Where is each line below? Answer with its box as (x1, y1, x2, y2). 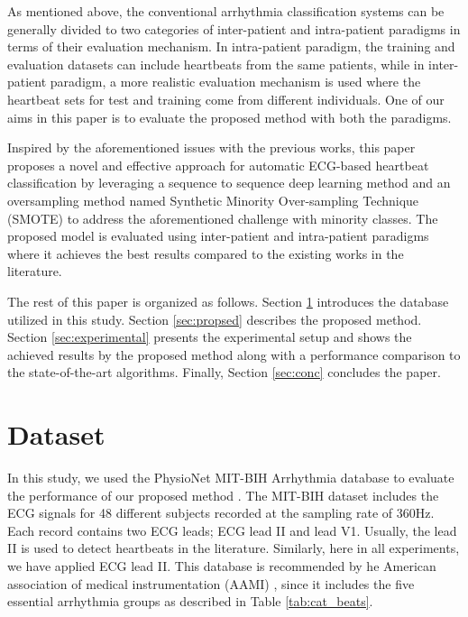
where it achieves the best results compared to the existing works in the (7, 244, 404, 262)
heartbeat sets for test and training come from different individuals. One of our (7, 89, 445, 108)
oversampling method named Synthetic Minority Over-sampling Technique (7, 190, 419, 209)
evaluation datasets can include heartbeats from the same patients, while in (7, 54, 425, 73)
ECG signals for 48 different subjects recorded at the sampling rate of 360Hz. (7, 503, 435, 522)
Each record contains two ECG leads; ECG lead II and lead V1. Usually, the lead (7, 520, 457, 539)
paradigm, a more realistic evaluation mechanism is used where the (50, 72, 421, 91)
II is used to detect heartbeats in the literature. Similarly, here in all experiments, (7, 539, 460, 557)
